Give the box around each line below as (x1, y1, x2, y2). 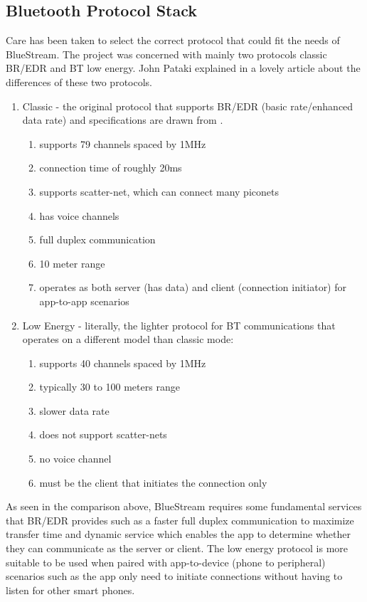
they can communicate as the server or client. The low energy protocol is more (6, 541, 349, 556)
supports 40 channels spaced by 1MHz (39, 355, 206, 370)
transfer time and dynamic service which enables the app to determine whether (6, 527, 351, 542)
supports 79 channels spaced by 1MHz (39, 136, 206, 151)
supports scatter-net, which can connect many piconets (39, 184, 279, 199)
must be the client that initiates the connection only (39, 475, 267, 490)
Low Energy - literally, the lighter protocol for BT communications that (22, 317, 336, 332)
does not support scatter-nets (39, 427, 167, 442)
